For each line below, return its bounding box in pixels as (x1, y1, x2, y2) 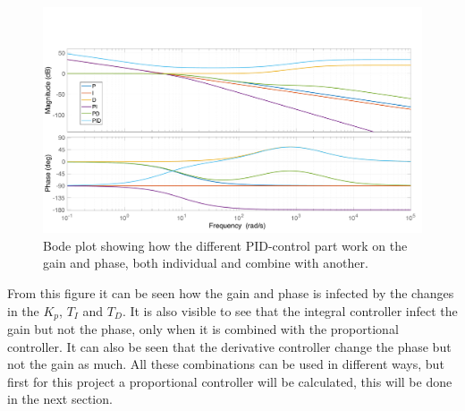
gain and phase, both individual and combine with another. (43, 253, 368, 272)
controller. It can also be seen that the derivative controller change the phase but (7, 337, 452, 355)
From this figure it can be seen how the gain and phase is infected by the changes (7, 283, 454, 302)
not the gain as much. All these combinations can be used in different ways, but (7, 355, 444, 373)
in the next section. (7, 390, 113, 408)
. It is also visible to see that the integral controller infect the (122, 301, 458, 320)
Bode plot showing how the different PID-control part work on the (43, 235, 408, 254)
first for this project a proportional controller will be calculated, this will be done (7, 372, 452, 390)
